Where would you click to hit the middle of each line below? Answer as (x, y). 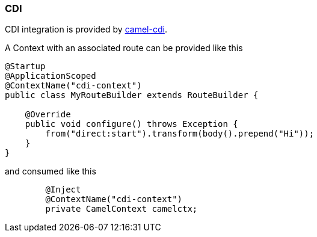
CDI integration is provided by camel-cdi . (86, 29)
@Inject (63, 190)
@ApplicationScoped (51, 76)
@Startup (25, 66)
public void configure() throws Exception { (131, 124)
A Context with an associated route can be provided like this (124, 48)
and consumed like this (51, 171)
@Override (48, 115)
